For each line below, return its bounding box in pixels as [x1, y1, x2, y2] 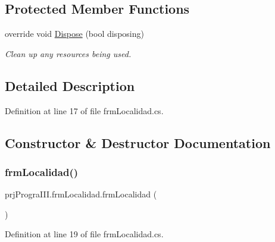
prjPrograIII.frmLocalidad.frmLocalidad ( [5, 188, 157, 200]
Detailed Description [5, 76, 135, 95]
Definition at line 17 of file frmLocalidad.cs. [5, 104, 164, 117]
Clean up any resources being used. [5, 47, 132, 59]
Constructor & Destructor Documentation [5, 133, 271, 152]
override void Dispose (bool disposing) [5, 27, 144, 40]
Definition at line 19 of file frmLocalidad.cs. [5, 228, 164, 240]
